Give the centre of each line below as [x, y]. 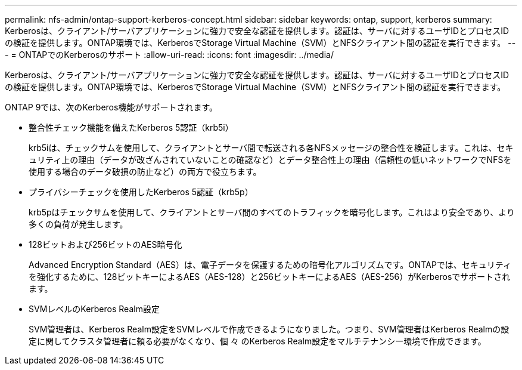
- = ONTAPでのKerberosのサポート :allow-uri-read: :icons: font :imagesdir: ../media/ [169, 55]
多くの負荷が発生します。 [78, 224]
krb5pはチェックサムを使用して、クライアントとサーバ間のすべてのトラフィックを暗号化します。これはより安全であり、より [272, 212]
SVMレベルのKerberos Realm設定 [94, 309]
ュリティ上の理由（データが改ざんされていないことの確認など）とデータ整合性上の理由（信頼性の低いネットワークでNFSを [270, 160]
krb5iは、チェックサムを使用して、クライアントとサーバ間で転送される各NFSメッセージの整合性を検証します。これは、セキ [271, 148]
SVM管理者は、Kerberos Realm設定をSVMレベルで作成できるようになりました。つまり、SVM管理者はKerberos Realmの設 [269, 329]
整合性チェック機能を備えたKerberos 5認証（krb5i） [131, 127]
